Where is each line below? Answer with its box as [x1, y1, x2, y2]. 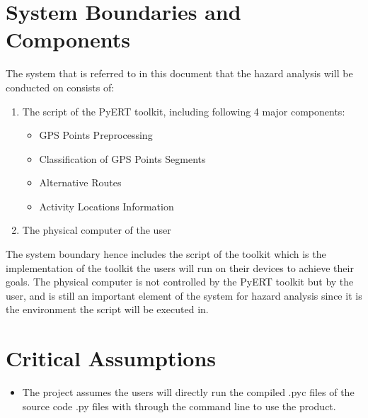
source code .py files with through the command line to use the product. [22, 398, 336, 413]
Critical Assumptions [6, 344, 217, 373]
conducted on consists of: [6, 79, 115, 94]
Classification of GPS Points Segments [39, 151, 206, 166]
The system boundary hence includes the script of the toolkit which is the [6, 247, 326, 261]
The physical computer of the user [22, 222, 171, 237]
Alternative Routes [39, 175, 122, 190]
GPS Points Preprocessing [39, 128, 153, 142]
